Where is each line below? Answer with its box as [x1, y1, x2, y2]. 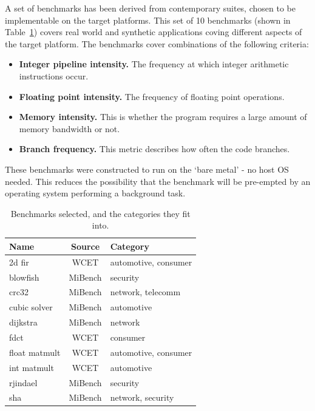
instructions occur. [19, 69, 89, 82]
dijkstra [9, 316, 38, 329]
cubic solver [9, 301, 53, 313]
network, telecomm [110, 286, 181, 298]
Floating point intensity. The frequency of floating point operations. [19, 90, 285, 102]
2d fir [9, 255, 29, 268]
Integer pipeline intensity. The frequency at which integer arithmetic [19, 58, 289, 70]
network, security [110, 391, 174, 404]
